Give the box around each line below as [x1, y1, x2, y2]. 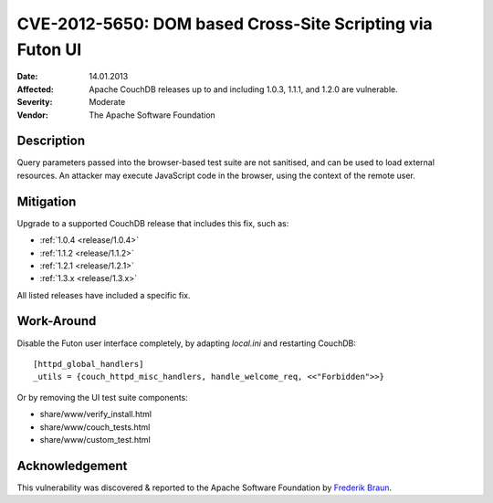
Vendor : [16, 110, 49, 121]
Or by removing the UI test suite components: [16, 392, 189, 403]
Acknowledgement [16, 457, 128, 474]
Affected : [16, 83, 55, 95]
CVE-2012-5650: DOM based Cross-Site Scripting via [16, 14, 433, 34]
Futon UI [16, 39, 82, 59]
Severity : [16, 97, 53, 108]
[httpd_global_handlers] [33, 359, 144, 369]
